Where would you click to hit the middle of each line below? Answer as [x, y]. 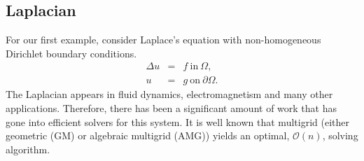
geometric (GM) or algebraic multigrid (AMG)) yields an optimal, [148, 135]
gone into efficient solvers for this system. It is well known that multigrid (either [177, 121]
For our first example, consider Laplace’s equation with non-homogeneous [163, 40]
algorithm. [28, 149]
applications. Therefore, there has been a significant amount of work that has [171, 108]
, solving [340, 135]
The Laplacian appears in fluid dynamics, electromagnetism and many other [169, 94]
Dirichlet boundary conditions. [71, 53]
